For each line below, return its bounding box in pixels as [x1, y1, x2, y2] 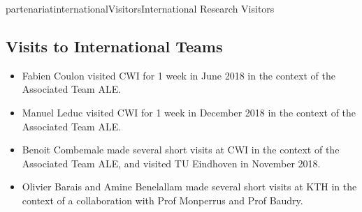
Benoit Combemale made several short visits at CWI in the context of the [22, 142, 340, 157]
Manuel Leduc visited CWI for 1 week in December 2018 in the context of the [22, 105, 356, 119]
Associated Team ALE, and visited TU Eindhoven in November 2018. [22, 156, 321, 170]
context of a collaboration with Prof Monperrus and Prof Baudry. [22, 192, 303, 207]
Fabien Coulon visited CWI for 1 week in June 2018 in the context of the [22, 68, 335, 82]
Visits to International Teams [6, 35, 223, 56]
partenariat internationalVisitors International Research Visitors [6, 1, 275, 15]
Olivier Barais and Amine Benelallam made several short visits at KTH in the [22, 179, 357, 194]
